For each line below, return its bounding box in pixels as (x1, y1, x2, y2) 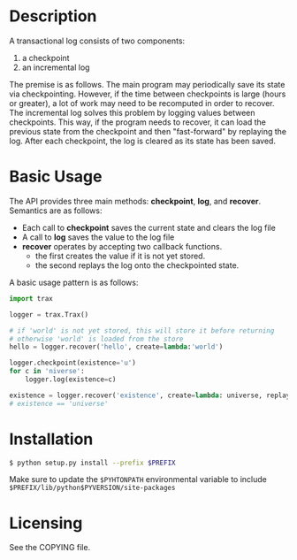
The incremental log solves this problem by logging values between (9, 107, 255, 118)
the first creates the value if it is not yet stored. (34, 250, 206, 261)
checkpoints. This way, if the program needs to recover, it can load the (9, 117, 267, 127)
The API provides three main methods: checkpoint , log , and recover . (9, 196, 262, 206)
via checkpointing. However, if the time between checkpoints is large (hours (9, 88, 286, 99)
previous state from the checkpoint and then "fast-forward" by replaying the (9, 126, 287, 136)
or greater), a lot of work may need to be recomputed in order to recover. (9, 97, 276, 108)
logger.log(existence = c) (25, 375, 117, 384)
